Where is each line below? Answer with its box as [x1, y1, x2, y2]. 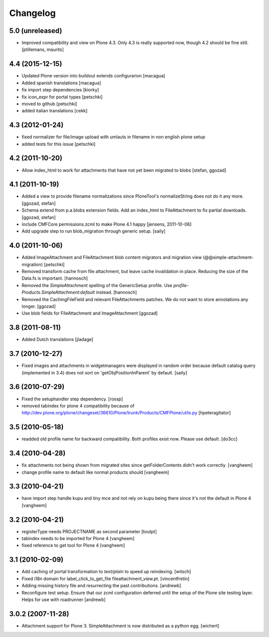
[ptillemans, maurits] [21, 46, 64, 52]
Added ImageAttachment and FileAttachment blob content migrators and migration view [21, 255, 202, 261]
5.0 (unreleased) [9, 26, 62, 35]
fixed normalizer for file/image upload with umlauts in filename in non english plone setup [21, 134, 205, 140]
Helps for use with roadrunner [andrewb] [21, 597, 106, 603]
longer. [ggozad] [21, 304, 56, 310]
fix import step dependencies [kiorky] [21, 87, 99, 93]
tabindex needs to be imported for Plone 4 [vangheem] [21, 536, 134, 542]
